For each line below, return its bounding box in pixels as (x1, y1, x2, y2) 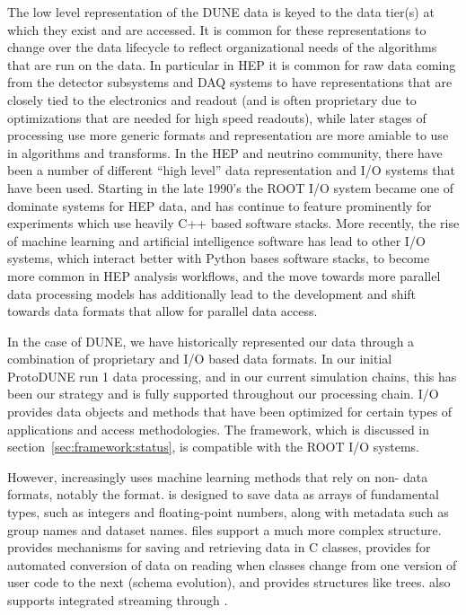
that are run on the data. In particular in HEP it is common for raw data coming (7, 55, 456, 74)
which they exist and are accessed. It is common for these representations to (7, 20, 426, 39)
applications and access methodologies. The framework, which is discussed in (7, 419, 430, 438)
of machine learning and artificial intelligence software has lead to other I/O (7, 231, 426, 250)
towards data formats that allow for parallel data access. (7, 302, 318, 321)
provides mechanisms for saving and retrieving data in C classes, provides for (7, 538, 431, 557)
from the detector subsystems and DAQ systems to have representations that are (7, 73, 453, 92)
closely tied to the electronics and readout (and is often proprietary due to (7, 90, 417, 109)
